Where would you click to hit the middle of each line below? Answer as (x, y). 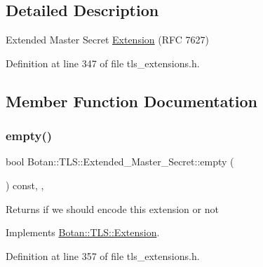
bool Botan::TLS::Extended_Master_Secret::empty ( (120, 162)
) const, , (25, 185)
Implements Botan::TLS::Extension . (83, 232)
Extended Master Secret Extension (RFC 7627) (107, 40)
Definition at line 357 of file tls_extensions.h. (103, 255)
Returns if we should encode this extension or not (112, 208)
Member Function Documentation (132, 101)
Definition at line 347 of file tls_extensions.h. (103, 63)
